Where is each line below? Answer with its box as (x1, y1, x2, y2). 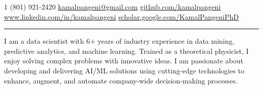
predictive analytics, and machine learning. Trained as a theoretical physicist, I (4, 45, 249, 56)
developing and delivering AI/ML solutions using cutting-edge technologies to (4, 65, 245, 75)
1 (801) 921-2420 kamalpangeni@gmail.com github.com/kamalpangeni (4, 2, 221, 12)
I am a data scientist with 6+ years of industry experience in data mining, (4, 36, 235, 46)
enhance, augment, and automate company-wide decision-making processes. (4, 75, 238, 85)
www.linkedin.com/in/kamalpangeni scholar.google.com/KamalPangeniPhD (4, 11, 239, 22)
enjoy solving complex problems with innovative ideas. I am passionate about (4, 55, 243, 66)
